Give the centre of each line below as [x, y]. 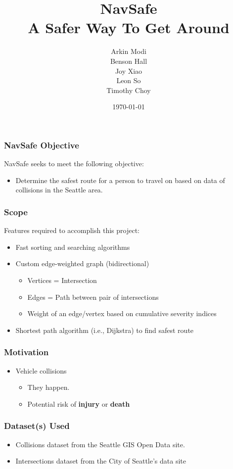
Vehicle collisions [41, 370]
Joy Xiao [129, 70]
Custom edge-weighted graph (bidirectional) [82, 263]
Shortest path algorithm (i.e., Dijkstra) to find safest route [105, 330]
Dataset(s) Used [37, 426]
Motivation [26, 352]
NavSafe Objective [42, 145]
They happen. [48, 387]
